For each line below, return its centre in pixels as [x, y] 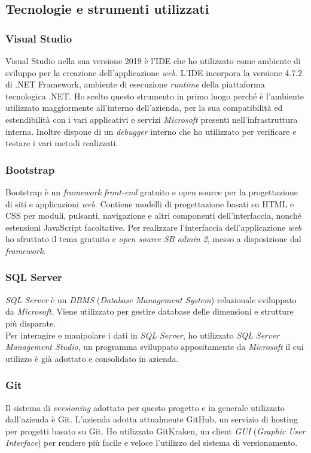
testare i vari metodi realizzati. [62, 143]
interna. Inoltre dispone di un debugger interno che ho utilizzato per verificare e [151, 131]
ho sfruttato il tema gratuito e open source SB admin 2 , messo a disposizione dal [153, 239]
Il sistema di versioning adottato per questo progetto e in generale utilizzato [145, 407]
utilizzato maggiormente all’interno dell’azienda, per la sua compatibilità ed [144, 108]
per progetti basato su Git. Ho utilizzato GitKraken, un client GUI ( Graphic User [155, 431]
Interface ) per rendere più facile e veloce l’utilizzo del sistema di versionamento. [152, 443]
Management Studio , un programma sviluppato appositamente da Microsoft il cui [155, 347]
